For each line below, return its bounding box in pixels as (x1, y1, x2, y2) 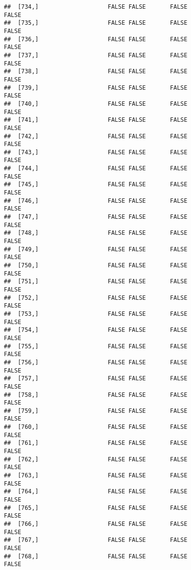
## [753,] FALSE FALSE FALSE (4, 310, 188, 317)
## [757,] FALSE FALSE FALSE (4, 375, 188, 382)
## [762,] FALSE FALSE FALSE (4, 456, 188, 463)
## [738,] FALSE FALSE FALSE (4, 68, 188, 75)
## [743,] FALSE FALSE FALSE (4, 148, 188, 156)
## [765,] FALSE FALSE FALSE (4, 504, 188, 511)
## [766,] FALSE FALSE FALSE (4, 521, 188, 527)
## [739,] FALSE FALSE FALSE (4, 84, 188, 91)
